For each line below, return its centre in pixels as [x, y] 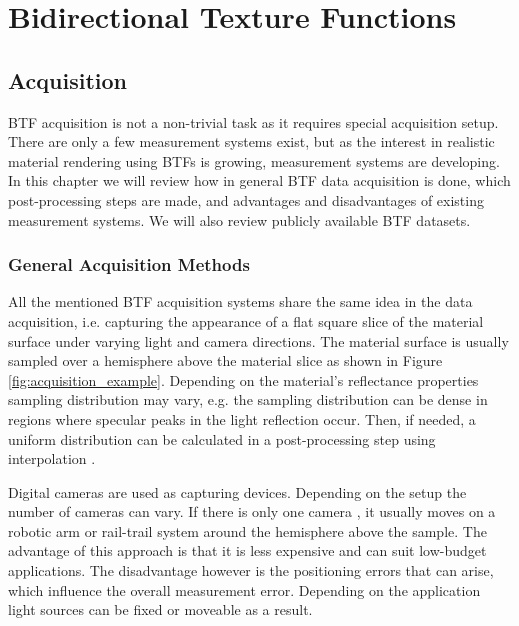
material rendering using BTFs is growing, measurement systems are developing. [254, 160]
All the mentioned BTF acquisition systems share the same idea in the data [240, 301]
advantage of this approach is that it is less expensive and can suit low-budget [247, 550]
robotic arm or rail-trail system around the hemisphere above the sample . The [247, 530]
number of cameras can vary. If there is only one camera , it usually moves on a [252, 511]
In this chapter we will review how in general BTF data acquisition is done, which [259, 180]
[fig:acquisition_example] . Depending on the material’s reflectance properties [243, 379]
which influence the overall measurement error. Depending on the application [244, 589]
